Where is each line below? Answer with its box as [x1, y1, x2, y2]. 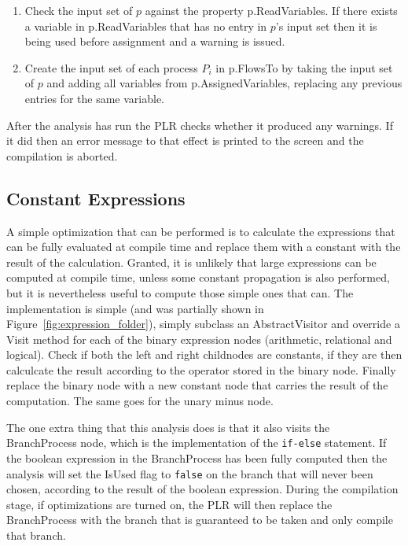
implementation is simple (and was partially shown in [6, 300, 264, 316]
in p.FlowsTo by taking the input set [215, 59, 393, 76]
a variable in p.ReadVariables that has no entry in [24, 17, 267, 34]
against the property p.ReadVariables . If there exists [145, 2, 398, 18]
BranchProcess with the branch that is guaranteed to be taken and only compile [6, 511, 393, 528]
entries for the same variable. [24, 90, 164, 106]
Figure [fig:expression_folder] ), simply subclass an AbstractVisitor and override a [6, 315, 400, 332]
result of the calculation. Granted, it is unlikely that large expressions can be [6, 253, 377, 270]
